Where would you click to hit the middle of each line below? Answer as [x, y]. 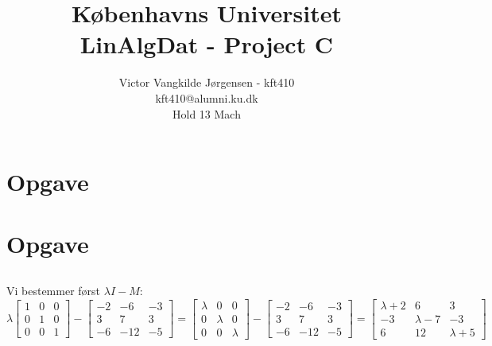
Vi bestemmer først [54, 291]
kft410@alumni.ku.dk [207, 97]
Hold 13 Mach [207, 113]
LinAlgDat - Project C [207, 44]
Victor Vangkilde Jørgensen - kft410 [207, 82]
